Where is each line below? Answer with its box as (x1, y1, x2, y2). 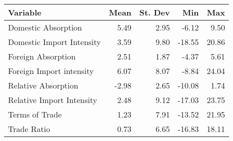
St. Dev (139, 6, 170, 18)
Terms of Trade (8, 108, 62, 120)
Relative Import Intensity (8, 94, 97, 105)
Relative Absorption (8, 79, 78, 91)
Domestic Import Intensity (8, 36, 101, 47)
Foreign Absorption (8, 50, 76, 62)
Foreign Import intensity (8, 65, 94, 76)
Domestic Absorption (8, 21, 82, 33)
